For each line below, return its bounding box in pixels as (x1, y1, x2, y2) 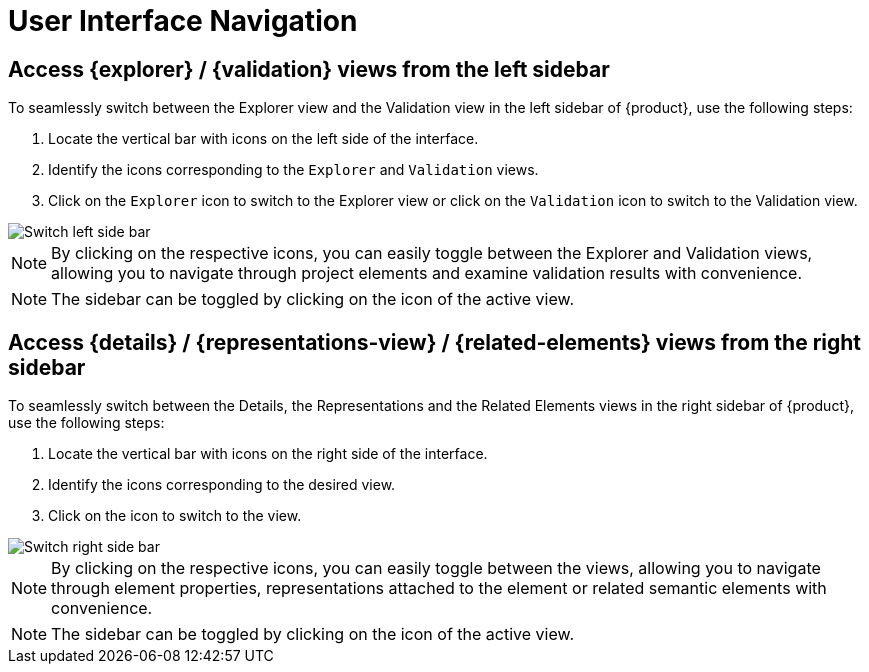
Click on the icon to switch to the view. (48, 507, 302, 525)
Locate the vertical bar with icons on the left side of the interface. (48, 130, 479, 148)
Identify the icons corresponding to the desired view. (48, 476, 396, 494)
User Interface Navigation (8, 4, 358, 38)
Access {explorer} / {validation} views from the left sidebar (8, 56, 610, 82)
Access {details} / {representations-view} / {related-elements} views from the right (8, 329, 862, 355)
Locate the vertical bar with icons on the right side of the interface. (48, 445, 488, 463)
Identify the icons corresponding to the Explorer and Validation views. (48, 161, 539, 179)
